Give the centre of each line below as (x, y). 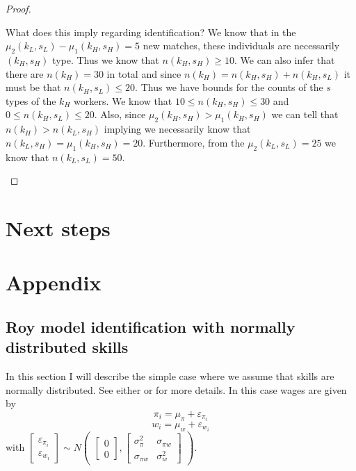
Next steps (58, 228)
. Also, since (120, 114)
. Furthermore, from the (194, 142)
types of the (31, 100)
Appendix (54, 282)
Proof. (18, 8)
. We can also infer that (284, 59)
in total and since (144, 73)
